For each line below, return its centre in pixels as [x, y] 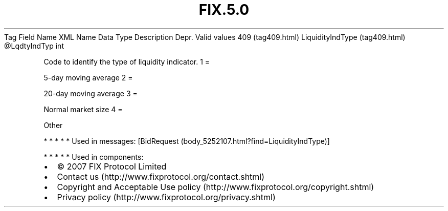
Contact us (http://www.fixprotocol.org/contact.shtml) [161, 176]
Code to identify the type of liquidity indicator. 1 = [127, 61]
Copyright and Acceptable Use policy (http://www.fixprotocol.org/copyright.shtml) [216, 187]
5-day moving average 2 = [88, 77]
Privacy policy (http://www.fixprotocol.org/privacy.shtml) [166, 197]
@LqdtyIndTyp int [34, 46]
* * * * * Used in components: [94, 157]
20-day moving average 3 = [91, 93]
